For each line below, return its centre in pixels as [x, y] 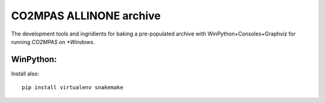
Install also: [25, 73]
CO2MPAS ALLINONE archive [86, 16]
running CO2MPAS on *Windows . [53, 42]
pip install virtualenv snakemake [73, 88]
